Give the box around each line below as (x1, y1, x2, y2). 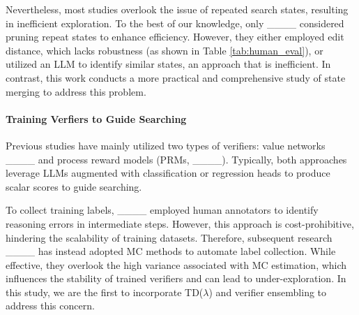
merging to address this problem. (6, 84, 146, 98)
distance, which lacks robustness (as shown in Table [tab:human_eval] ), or (6, 43, 323, 57)
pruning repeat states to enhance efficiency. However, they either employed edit (6, 29, 344, 44)
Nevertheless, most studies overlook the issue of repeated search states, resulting (6, 2, 349, 16)
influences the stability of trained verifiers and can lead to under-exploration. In (6, 271, 346, 286)
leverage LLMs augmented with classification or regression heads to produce (6, 166, 330, 180)
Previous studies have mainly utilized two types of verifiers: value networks (6, 138, 326, 152)
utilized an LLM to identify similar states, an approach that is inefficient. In (6, 57, 331, 71)
